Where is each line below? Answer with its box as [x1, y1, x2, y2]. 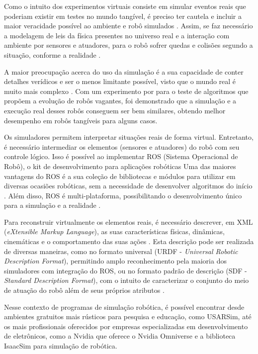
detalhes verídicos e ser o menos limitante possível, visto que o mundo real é [4, 76, 236, 87]
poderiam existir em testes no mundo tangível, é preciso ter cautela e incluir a [4, 10, 242, 21]
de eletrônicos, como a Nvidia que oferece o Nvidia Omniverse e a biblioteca [4, 331, 236, 341]
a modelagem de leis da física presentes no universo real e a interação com [4, 30, 230, 40]
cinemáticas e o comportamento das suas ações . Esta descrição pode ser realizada [4, 236, 254, 247]
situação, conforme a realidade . [4, 49, 101, 60]
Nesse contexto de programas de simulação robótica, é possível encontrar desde [4, 301, 245, 312]
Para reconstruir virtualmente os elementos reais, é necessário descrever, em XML [4, 216, 253, 227]
